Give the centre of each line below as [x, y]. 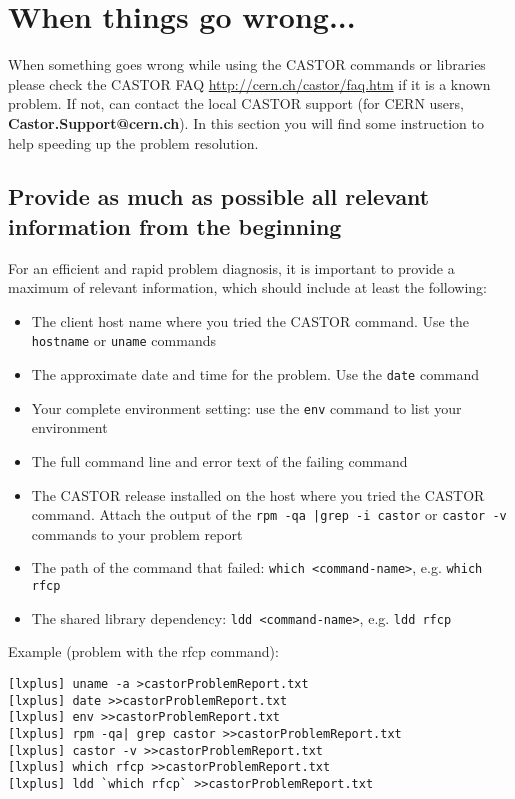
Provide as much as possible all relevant [219, 196]
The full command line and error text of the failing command [219, 461]
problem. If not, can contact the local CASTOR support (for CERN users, [236, 103]
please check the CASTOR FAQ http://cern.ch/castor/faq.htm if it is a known [249, 83]
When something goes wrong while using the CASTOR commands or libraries [247, 64]
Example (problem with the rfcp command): [143, 651]
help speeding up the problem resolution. [133, 142]
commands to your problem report [137, 533]
